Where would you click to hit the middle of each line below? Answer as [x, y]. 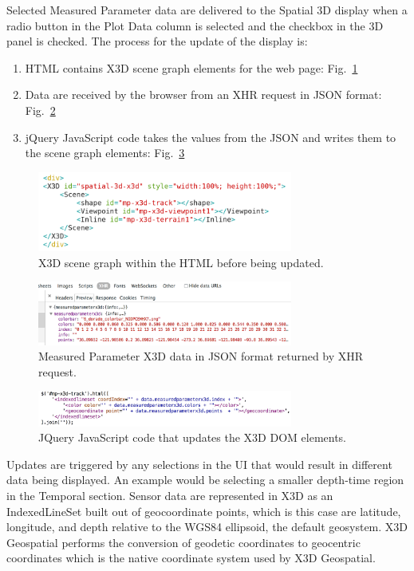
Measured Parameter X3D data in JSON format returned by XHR [201, 356]
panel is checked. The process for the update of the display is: [157, 41]
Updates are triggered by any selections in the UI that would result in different [199, 464]
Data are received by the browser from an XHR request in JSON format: [203, 95]
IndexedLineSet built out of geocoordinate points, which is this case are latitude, [204, 511]
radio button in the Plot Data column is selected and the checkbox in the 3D [195, 25]
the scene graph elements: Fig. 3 [105, 153]
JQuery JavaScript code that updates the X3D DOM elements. [193, 437]
